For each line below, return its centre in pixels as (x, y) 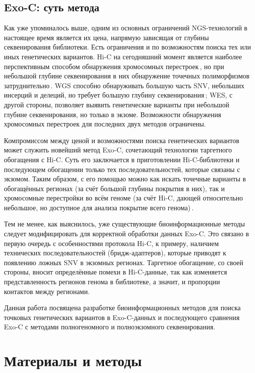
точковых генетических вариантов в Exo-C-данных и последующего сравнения (122, 317)
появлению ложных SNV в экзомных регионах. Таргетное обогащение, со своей (124, 262)
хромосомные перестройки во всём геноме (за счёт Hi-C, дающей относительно (124, 198)
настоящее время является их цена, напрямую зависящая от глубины (106, 37)
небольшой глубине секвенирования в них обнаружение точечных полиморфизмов (127, 76)
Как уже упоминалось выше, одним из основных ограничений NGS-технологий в (126, 28)
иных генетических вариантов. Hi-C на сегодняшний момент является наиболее (123, 56)
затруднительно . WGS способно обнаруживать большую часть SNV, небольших (124, 85)
